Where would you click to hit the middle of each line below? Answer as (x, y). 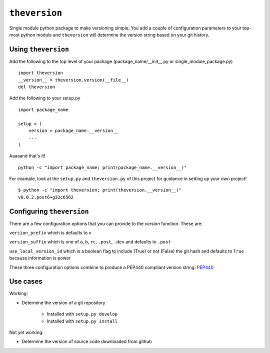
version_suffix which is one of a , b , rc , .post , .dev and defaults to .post (90, 242)
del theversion (37, 87)
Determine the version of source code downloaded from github (87, 341)
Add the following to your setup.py (45, 98)
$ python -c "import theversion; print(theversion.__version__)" (100, 190)
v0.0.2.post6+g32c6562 (46, 197)
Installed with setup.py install (82, 321)
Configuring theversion (49, 211)
